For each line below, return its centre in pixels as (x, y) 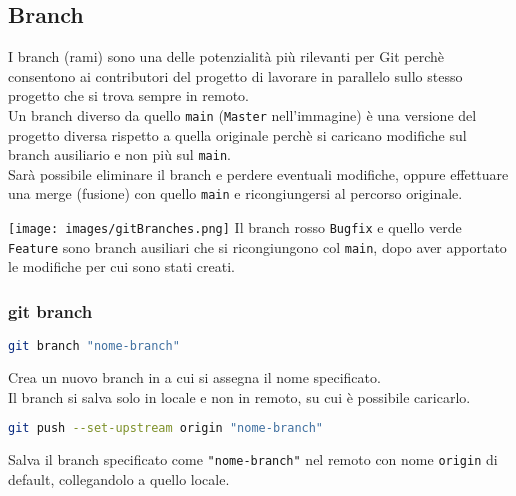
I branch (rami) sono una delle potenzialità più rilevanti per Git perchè (226, 56)
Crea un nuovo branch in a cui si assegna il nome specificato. (194, 377)
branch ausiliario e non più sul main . (119, 154)
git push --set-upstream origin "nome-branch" (166, 428)
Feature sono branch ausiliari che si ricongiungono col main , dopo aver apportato (257, 246)
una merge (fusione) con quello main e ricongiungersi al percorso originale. (235, 193)
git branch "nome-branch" (94, 346)
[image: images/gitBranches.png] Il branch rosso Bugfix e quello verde (235, 227)
